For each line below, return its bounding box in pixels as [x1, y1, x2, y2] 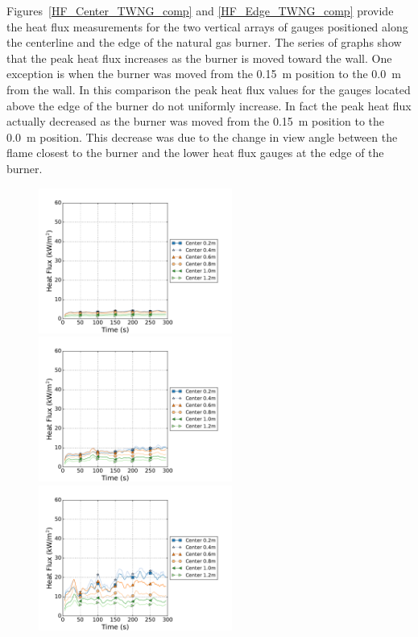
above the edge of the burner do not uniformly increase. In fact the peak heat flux [6, 97, 412, 114]
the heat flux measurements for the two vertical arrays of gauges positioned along [6, 18, 408, 35]
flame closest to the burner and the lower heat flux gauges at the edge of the [6, 144, 384, 161]
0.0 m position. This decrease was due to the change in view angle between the [6, 128, 398, 145]
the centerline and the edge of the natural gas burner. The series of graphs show [6, 34, 402, 51]
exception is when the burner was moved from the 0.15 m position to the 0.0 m [6, 65, 401, 82]
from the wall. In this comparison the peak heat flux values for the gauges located [6, 81, 411, 97]
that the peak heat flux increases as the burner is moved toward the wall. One [6, 49, 392, 66]
